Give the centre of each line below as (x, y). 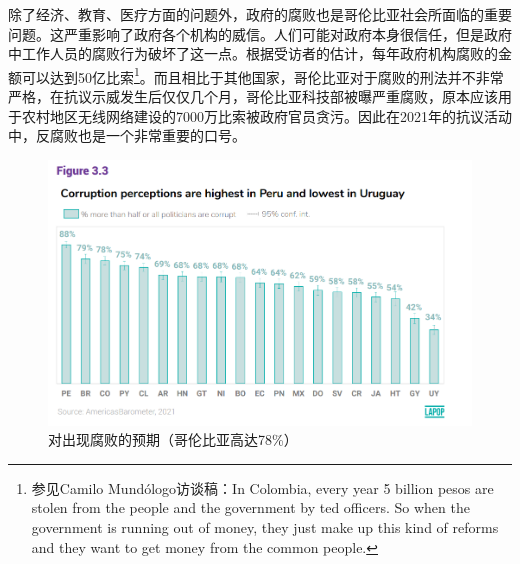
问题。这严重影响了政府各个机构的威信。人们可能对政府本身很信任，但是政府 (260, 33)
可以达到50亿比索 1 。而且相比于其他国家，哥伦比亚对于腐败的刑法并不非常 (262, 75)
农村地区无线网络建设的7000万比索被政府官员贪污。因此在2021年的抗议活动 (266, 115)
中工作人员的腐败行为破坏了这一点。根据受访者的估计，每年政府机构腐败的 (253, 53)
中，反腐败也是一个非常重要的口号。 (127, 135)
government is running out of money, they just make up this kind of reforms (265, 526)
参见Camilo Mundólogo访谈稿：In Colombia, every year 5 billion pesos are (262, 487)
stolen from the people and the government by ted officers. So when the (250, 507)
